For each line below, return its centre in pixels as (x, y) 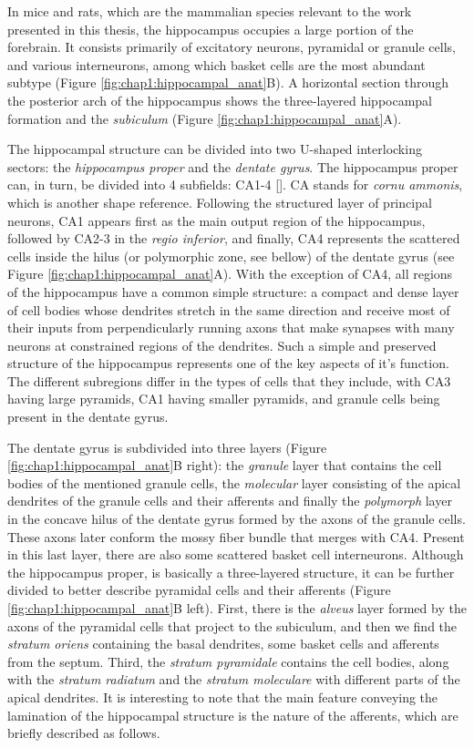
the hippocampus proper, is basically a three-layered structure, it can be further (231, 572)
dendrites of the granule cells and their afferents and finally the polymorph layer (230, 501)
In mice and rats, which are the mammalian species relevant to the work (210, 11)
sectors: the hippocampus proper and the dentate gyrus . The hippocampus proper (233, 166)
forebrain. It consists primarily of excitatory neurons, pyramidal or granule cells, (232, 47)
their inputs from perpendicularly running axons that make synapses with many (231, 328)
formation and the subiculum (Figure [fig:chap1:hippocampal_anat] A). (205, 118)
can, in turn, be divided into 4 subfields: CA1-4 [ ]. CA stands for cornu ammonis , (235, 184)
